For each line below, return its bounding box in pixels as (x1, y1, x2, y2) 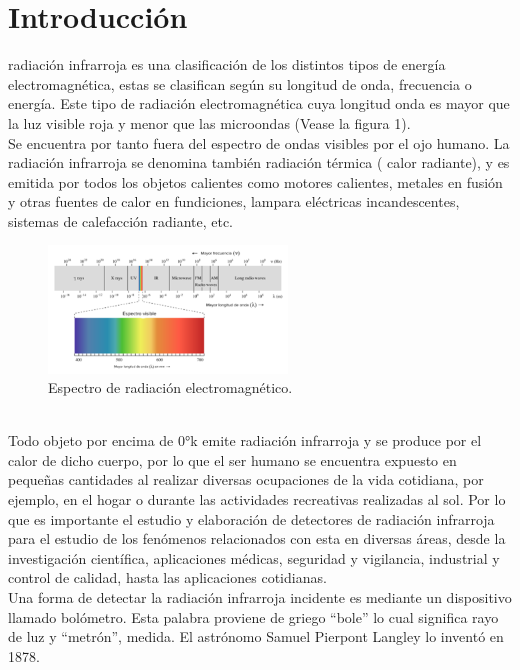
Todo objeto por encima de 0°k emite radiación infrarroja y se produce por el (8, 430, 482, 451)
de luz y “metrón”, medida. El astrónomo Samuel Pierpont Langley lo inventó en (8, 626, 504, 647)
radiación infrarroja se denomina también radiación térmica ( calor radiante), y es (8, 152, 510, 173)
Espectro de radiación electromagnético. (48, 377, 293, 398)
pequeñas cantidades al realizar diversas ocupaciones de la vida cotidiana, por (8, 469, 484, 490)
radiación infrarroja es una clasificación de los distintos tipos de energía (8, 54, 446, 75)
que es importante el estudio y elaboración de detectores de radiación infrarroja (8, 508, 495, 529)
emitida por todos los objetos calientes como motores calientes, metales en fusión (8, 171, 503, 192)
